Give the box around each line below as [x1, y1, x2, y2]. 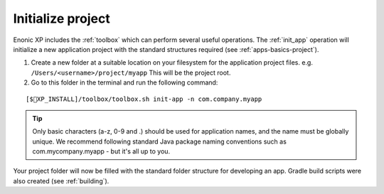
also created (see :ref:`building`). [13, 176, 110, 185]
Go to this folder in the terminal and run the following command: [31, 78, 218, 87]
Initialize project [13, 11, 110, 26]
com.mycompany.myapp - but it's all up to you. [32, 147, 171, 156]
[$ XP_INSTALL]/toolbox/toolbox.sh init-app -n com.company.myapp [26, 95, 262, 103]
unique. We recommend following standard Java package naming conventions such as [32, 137, 287, 146]
